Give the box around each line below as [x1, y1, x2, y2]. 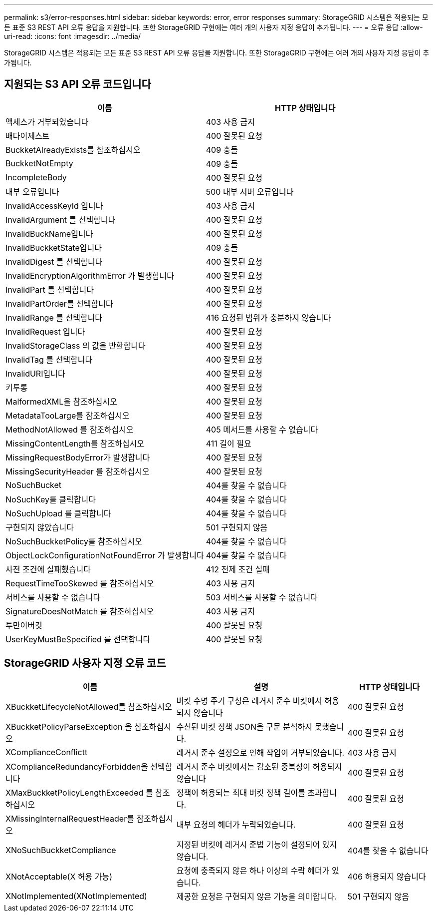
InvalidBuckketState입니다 [5, 242, 102, 253]
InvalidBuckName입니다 [5, 228, 93, 239]
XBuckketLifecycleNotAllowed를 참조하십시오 [5, 701, 172, 712]
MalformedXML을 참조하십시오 [5, 396, 117, 407]
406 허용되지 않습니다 [347, 871, 426, 882]
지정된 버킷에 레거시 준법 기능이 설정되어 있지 [176, 839, 337, 850]
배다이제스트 [5, 130, 50, 141]
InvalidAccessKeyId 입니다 [5, 200, 103, 211]
